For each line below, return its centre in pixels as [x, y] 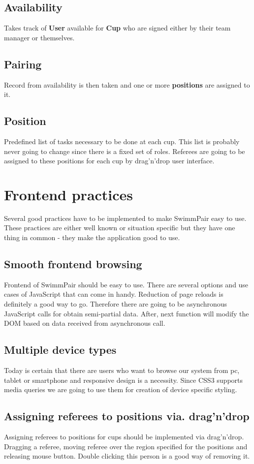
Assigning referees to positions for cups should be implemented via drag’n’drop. [124, 437]
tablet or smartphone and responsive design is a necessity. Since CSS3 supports [124, 380]
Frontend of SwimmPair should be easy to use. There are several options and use [126, 284]
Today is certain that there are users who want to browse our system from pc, [122, 370]
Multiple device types [60, 350]
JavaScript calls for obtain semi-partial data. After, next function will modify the [127, 313]
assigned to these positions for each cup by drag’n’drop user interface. [109, 161]
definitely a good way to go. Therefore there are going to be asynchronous [116, 304]
